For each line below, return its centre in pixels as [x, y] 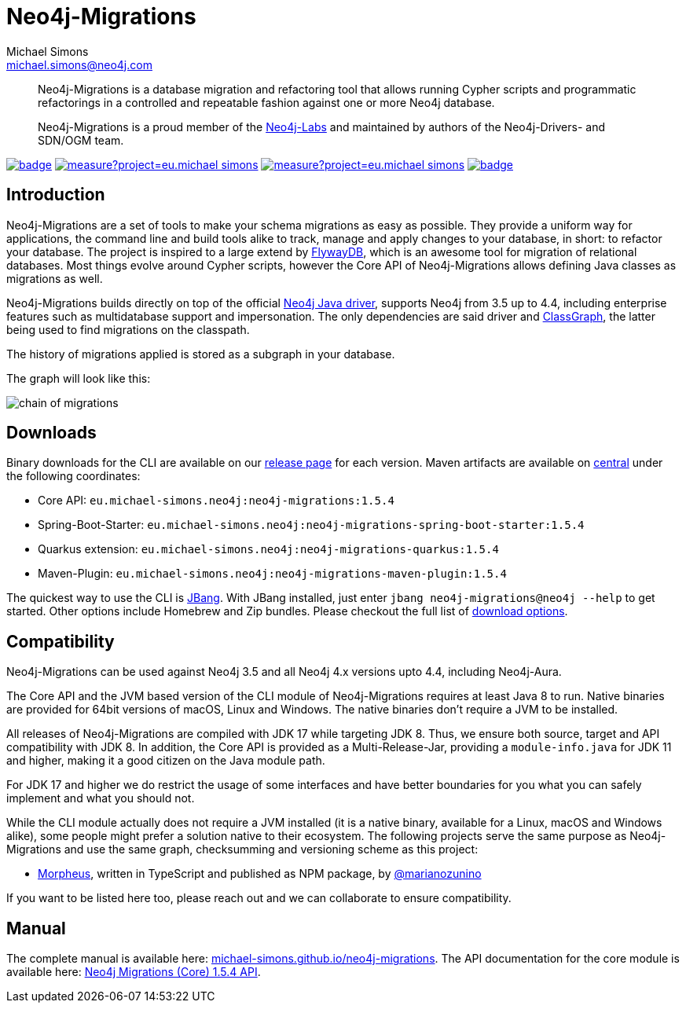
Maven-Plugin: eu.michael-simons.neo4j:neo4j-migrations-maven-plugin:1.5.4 [272, 574]
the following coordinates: [73, 476]
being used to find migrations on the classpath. [128, 329]
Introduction [56, 195]
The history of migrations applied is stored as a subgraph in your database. [201, 354]
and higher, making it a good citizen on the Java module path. [166, 761]
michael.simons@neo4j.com [79, 64]
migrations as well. [55, 278]
